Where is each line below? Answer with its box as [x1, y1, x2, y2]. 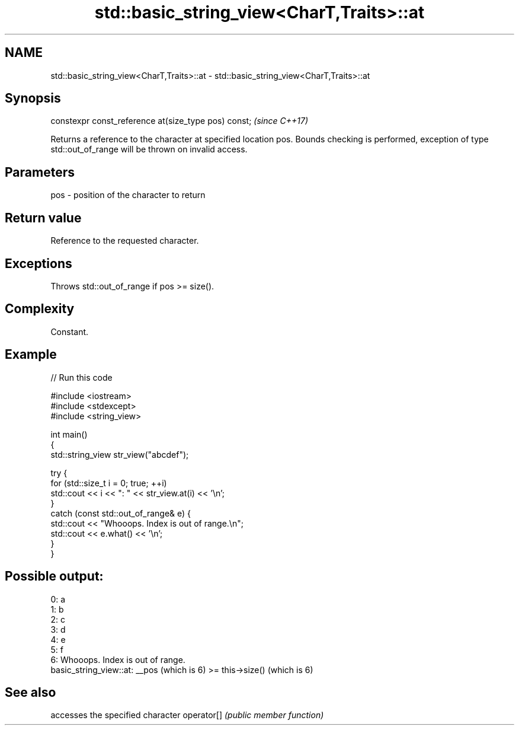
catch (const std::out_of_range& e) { [50, 508, 191, 518]
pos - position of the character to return [50, 190, 206, 200]
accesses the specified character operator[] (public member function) [50, 710, 324, 721]
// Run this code [50, 372, 113, 382]
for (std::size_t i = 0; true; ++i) [50, 477, 167, 488]
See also [5, 684, 56, 700]
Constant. [50, 326, 89, 337]
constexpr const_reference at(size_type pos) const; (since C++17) [50, 116, 309, 126]
